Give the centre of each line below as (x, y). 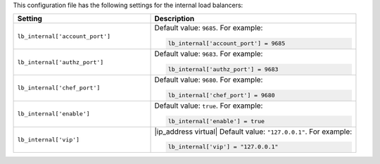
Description (175, 19)
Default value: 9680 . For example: (209, 80)
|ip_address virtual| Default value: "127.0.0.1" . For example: (253, 132)
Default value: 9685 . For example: (209, 28)
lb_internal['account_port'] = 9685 (227, 43)
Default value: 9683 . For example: (209, 54)
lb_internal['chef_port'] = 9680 (221, 95)
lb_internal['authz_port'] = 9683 (223, 69)
